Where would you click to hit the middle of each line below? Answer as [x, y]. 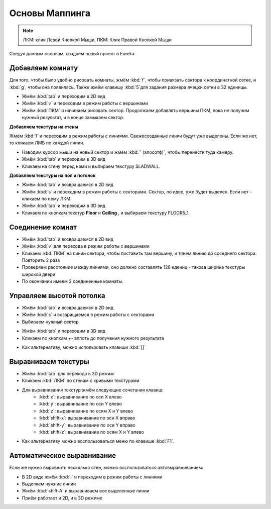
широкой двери [39, 274]
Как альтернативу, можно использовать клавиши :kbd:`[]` [84, 347]
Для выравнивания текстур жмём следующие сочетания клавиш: [93, 390]
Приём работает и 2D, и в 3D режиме [62, 498]
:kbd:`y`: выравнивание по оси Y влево [81, 404]
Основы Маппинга [50, 13]
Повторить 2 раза [41, 260]
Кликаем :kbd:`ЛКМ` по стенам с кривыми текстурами [81, 381]
